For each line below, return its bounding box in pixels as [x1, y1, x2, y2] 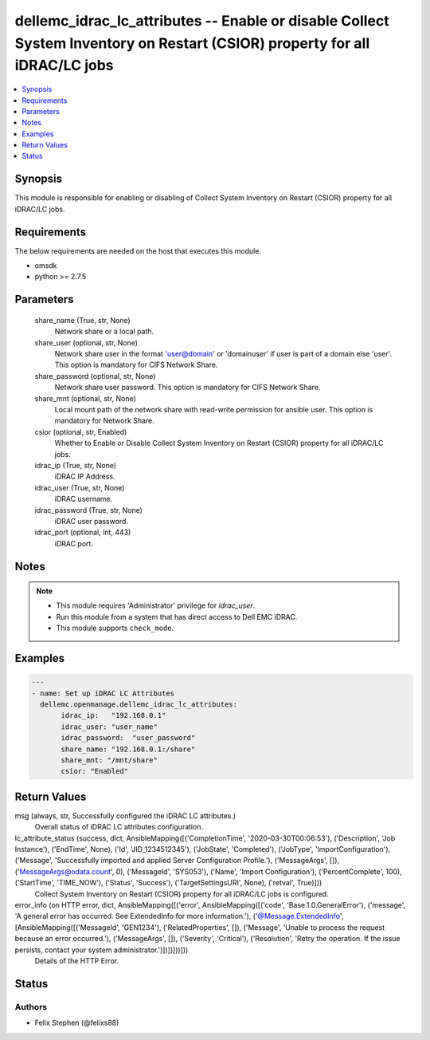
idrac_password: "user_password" [61, 734, 196, 743]
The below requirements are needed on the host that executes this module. [14, 246, 262, 255]
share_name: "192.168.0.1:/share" [61, 744, 196, 754]
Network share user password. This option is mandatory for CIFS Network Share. [54, 383, 321, 392]
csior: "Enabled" [61, 766, 129, 776]
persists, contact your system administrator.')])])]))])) [14, 945, 189, 955]
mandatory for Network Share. [54, 416, 154, 426]
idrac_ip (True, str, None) [34, 460, 117, 470]
